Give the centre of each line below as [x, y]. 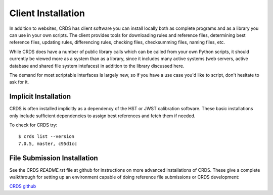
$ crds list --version [47, 137]
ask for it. [19, 82]
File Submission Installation [54, 158]
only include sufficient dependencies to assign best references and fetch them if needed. [102, 116]
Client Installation [47, 13]
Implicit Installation [40, 97]
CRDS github [23, 186]
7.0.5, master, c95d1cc [48, 143]
